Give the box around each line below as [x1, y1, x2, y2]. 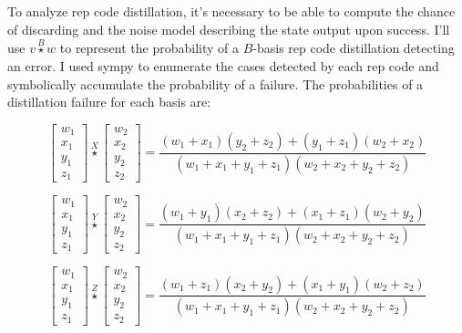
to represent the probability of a [59, 38, 239, 57]
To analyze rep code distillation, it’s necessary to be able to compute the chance [7, 2, 456, 20]
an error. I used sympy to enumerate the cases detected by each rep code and [7, 57, 439, 75]
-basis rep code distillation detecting [252, 38, 455, 57]
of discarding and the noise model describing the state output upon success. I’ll [7, 19, 450, 38]
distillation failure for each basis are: [7, 92, 211, 111]
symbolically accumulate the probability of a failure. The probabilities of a [7, 74, 424, 93]
